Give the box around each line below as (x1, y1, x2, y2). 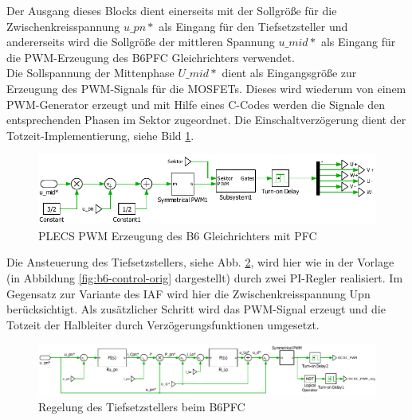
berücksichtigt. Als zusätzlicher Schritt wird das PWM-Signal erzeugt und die (6, 301, 386, 317)
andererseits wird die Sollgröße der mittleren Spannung (6, 33, 275, 50)
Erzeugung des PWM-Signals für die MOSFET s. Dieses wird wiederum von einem (6, 80, 406, 96)
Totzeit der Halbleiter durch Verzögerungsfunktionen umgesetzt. (6, 316, 320, 332)
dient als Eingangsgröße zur (222, 64, 357, 81)
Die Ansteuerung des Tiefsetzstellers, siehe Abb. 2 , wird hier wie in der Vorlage (6, 254, 394, 270)
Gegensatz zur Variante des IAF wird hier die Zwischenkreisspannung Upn (6, 285, 371, 301)
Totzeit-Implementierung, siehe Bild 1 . (6, 126, 194, 143)
